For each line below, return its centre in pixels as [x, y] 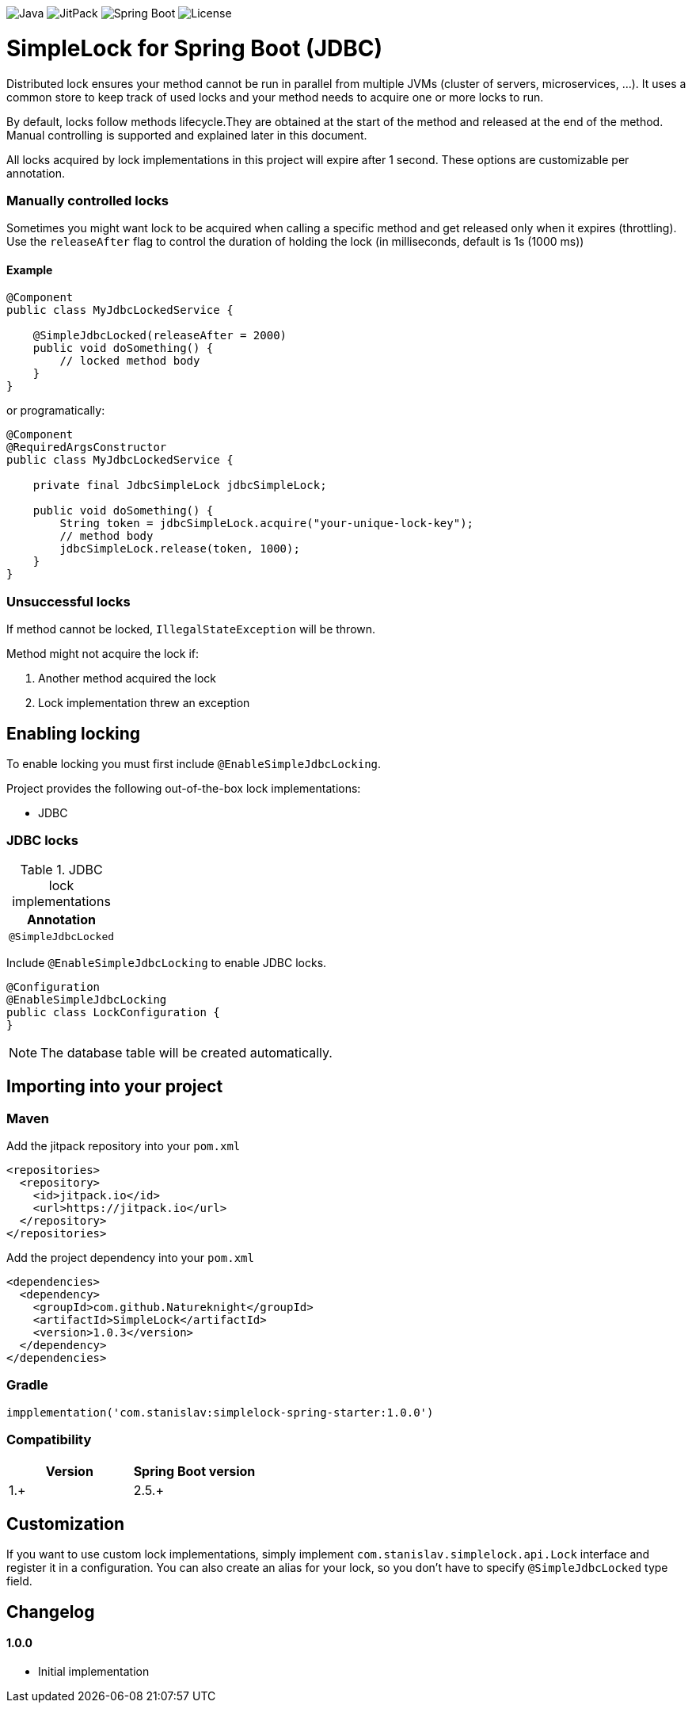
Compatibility [49, 1440]
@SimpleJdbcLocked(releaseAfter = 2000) [160, 336]
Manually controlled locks [88, 200]
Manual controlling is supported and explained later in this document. [187, 135]
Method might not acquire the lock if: [103, 654]
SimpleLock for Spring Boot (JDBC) [195, 48]
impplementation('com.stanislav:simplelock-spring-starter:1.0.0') [220, 1412]
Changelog [51, 1612]
